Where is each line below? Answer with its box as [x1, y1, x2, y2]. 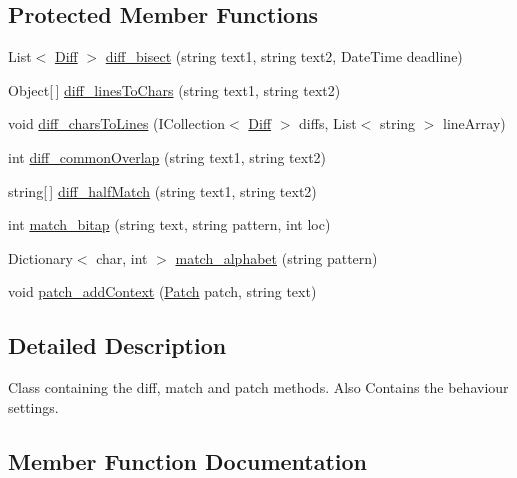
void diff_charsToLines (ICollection [8, 113, 226, 134]
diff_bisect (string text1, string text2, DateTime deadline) [105, 46, 463, 67]
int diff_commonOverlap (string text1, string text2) [8, 146, 327, 167]
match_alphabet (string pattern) [175, 247, 378, 268]
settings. [8, 396, 59, 417]
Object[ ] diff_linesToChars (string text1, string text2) [8, 79, 341, 100]
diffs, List [299, 113, 357, 134]
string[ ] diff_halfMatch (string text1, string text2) [8, 180, 317, 201]
